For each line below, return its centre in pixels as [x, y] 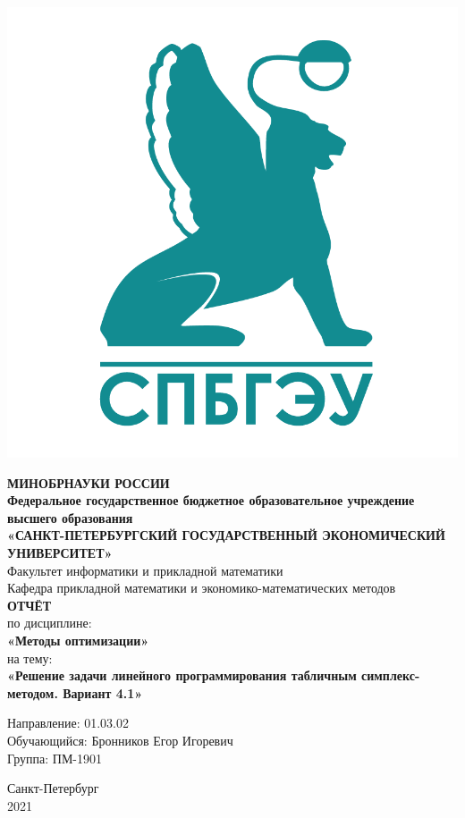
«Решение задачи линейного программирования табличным [182, 675]
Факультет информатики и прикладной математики [145, 570]
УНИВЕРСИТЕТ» [60, 552]
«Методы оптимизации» [78, 640]
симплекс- [391, 675]
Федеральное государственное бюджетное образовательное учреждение [211, 500]
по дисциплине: [50, 623]
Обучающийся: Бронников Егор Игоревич [120, 740]
